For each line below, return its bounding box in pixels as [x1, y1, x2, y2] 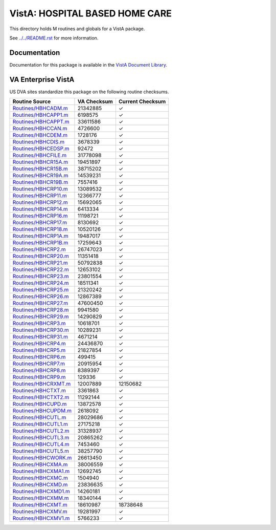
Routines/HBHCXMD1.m [12, 488, 70, 495]
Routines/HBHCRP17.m [12, 219, 67, 226]
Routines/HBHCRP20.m [12, 252, 69, 260]
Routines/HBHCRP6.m [12, 353, 66, 361]
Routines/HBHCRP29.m [12, 313, 69, 320]
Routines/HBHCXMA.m [12, 461, 68, 468]
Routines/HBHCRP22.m [12, 266, 69, 273]
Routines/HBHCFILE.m [12, 152, 66, 159]
